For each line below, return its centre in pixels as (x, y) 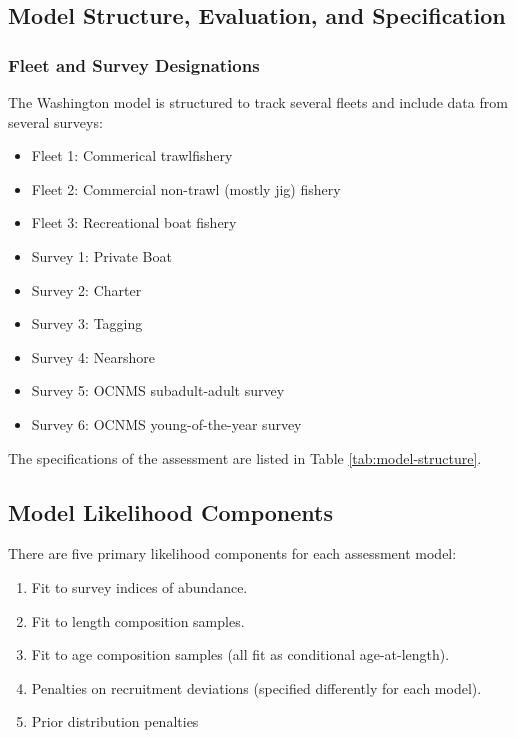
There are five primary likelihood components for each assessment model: (232, 553)
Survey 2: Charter (86, 289)
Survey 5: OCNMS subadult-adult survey (158, 390)
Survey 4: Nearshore (93, 356)
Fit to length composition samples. (138, 620)
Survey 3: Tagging (87, 323)
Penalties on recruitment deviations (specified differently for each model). (256, 687)
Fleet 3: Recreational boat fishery (134, 222)
